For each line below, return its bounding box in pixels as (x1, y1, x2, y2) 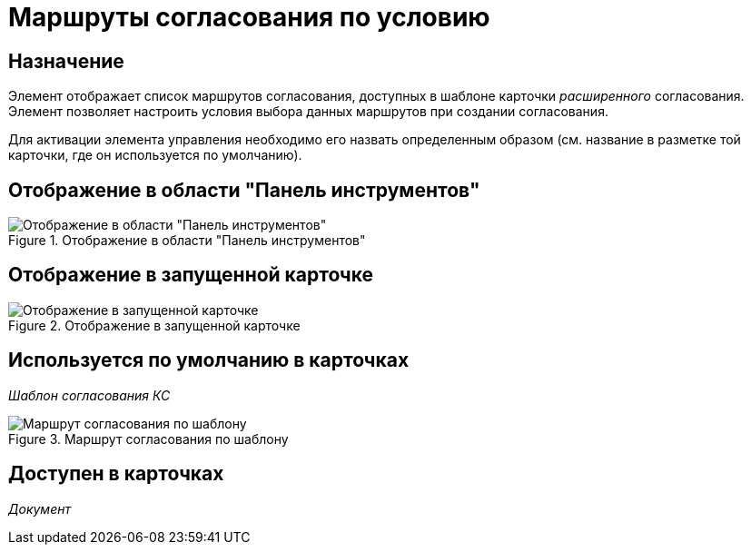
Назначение (8, 49, 124, 73)
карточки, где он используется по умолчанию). (8, 147, 302, 163)
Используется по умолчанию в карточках (8, 349, 410, 372)
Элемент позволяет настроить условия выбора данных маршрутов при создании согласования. (8, 103, 608, 120)
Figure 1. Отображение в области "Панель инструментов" (8, 232, 366, 249)
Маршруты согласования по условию (8, 2, 490, 33)
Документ (8, 500, 71, 517)
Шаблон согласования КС (8, 387, 171, 403)
